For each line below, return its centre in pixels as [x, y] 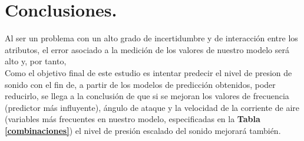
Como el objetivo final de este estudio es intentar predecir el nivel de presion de [148, 72]
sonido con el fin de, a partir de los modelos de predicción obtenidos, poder [140, 84]
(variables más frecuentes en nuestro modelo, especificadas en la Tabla [133, 119]
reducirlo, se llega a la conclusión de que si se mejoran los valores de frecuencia [147, 96]
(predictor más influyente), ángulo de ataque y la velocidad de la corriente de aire [152, 107]
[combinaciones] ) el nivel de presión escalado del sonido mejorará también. [143, 130]
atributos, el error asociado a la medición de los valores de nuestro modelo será [147, 49]
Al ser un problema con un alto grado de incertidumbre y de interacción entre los [151, 38]
